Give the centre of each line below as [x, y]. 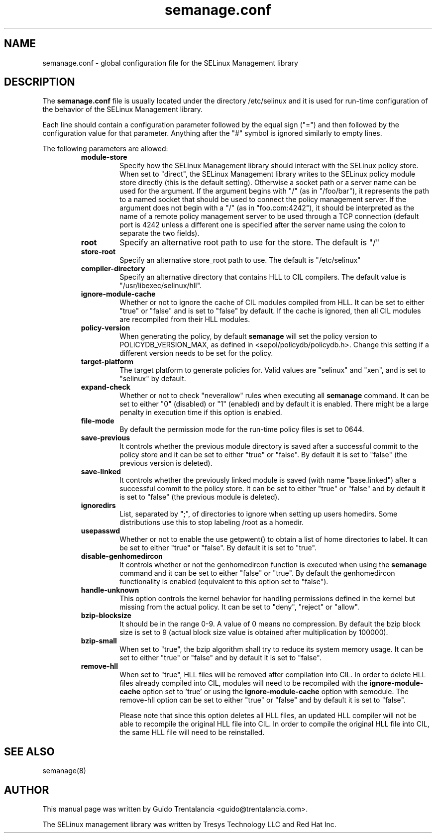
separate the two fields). [160, 233]
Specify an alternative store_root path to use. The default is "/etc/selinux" [240, 260]
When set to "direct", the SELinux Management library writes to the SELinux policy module [268, 174]
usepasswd [100, 531]
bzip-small [99, 641]
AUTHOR [27, 790]
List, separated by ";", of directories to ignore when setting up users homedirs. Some [259, 514]
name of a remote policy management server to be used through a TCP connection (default [269, 216]
